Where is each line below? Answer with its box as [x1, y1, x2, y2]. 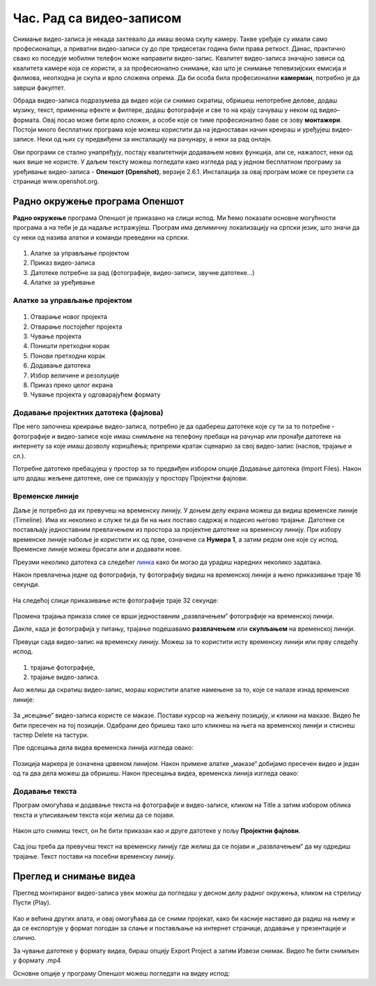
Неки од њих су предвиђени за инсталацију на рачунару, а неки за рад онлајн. [37, 135, 272, 143]
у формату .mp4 [13, 956, 61, 964]
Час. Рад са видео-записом [13, 10, 182, 26]
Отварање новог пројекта [30, 313, 108, 321]
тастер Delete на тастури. [13, 731, 89, 739]
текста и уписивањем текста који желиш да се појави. [13, 811, 175, 819]
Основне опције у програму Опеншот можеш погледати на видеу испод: [13, 969, 230, 978]
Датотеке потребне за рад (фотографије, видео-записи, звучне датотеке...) [30, 268, 255, 276]
